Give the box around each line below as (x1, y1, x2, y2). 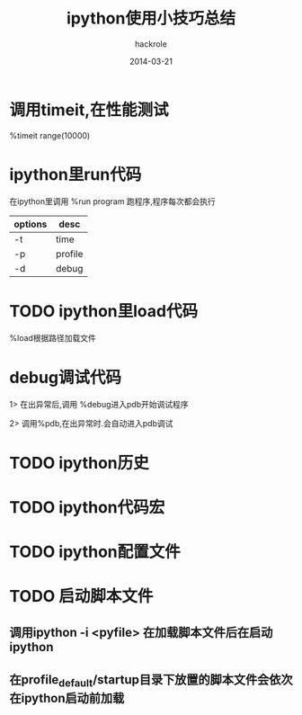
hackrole (134, 38, 168, 49)
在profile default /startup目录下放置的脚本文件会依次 (9, 672, 294, 690)
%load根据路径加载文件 (9, 332, 97, 343)
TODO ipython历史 (9, 452, 150, 473)
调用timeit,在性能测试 (9, 100, 169, 120)
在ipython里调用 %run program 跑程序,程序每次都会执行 (9, 195, 216, 207)
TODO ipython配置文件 (9, 541, 182, 562)
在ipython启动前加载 (9, 691, 125, 706)
